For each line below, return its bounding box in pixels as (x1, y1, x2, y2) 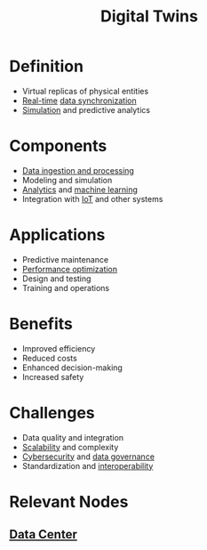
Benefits (9, 314, 74, 334)
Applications (9, 225, 106, 246)
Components (9, 136, 107, 157)
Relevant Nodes (9, 491, 129, 512)
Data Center (9, 527, 77, 542)
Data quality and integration (21, 432, 124, 442)
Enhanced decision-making (21, 362, 123, 373)
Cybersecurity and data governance (21, 451, 155, 462)
